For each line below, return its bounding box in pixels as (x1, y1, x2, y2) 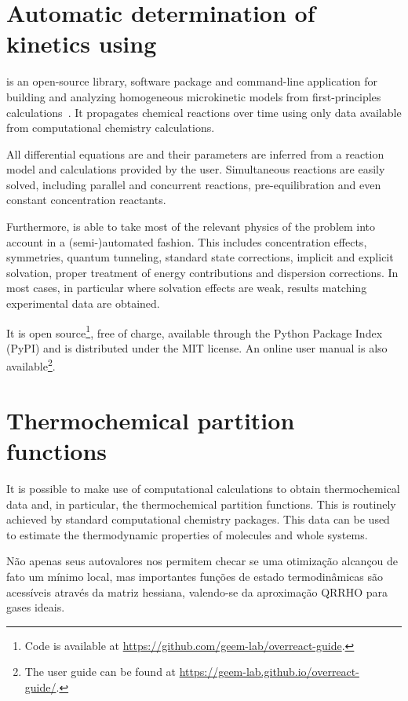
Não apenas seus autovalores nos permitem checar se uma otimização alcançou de (6, 553, 399, 569)
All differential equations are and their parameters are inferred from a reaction (6, 145, 384, 162)
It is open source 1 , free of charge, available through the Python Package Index (6, 322, 383, 341)
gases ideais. (6, 599, 65, 615)
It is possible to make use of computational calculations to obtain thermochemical (6, 480, 400, 497)
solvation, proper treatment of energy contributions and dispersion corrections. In (6, 264, 399, 280)
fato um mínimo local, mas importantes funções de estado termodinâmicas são (6, 568, 384, 584)
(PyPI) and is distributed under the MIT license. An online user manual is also (6, 339, 388, 356)
